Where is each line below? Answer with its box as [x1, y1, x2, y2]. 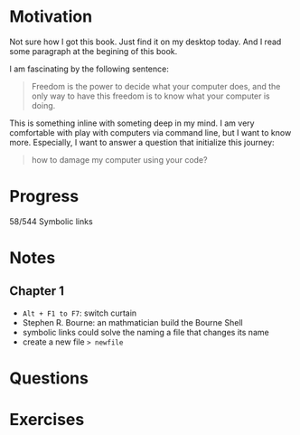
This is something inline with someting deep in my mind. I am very [9, 118, 255, 128]
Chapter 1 [9, 283, 65, 299]
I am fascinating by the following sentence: [9, 63, 169, 74]
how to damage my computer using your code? [31, 154, 208, 165]
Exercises [9, 410, 85, 430]
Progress [9, 186, 80, 207]
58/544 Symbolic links [9, 215, 93, 227]
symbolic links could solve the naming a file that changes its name [22, 326, 269, 337]
